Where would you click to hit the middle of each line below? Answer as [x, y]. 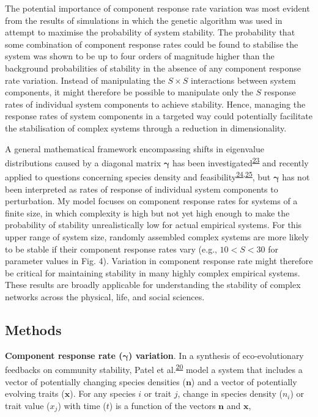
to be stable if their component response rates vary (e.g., [111, 249]
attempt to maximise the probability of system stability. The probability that [150, 32]
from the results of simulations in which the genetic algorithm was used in [144, 20]
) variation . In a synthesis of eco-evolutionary [216, 355]
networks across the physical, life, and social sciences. [105, 296]
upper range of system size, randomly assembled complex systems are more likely [157, 237]
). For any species [103, 393]
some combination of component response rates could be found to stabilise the [152, 44]
